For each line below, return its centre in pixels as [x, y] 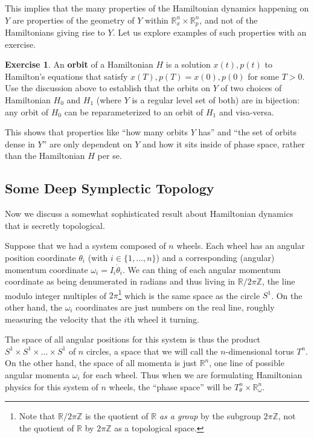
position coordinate [40, 257]
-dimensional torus [260, 351]
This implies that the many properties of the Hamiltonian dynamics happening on [157, 8]
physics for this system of [52, 386]
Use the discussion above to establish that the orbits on [108, 88]
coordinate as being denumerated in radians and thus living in [120, 281]
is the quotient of [117, 416]
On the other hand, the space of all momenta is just [101, 363]
